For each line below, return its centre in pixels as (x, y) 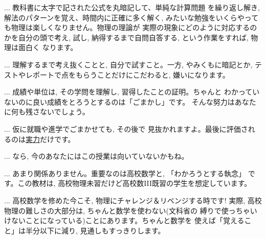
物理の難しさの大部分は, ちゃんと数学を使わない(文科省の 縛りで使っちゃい (131, 210)
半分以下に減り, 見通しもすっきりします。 (95, 230)
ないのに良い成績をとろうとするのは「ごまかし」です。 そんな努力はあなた (130, 101)
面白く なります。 (48, 47)
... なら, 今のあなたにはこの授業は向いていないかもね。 (96, 156)
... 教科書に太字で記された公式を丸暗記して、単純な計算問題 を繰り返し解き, (132, 7)
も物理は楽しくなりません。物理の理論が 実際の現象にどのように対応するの (131, 27)
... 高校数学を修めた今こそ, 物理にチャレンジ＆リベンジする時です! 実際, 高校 (133, 200)
